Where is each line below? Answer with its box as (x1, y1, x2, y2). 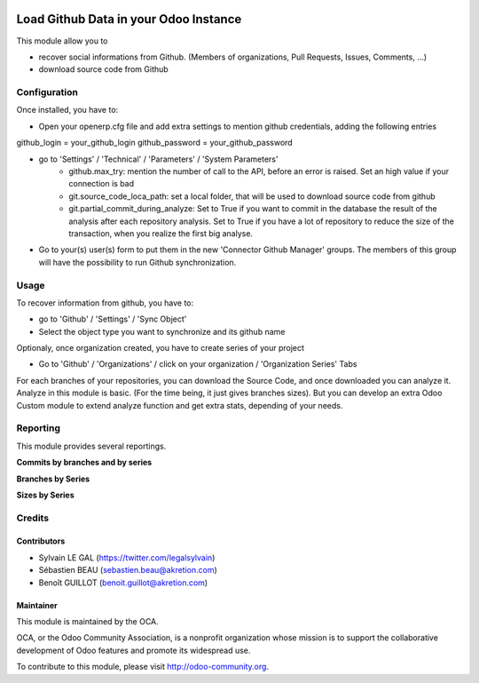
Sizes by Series (16, 489, 75, 500)
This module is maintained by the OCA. (16, 616, 159, 627)
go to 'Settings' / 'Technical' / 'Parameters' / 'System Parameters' (38, 154, 279, 164)
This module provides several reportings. (16, 441, 167, 451)
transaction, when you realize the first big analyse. (68, 227, 253, 239)
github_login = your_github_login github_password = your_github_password (16, 138, 293, 148)
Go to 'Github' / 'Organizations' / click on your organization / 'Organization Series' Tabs (38, 359, 357, 369)
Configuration (16, 86, 79, 99)
